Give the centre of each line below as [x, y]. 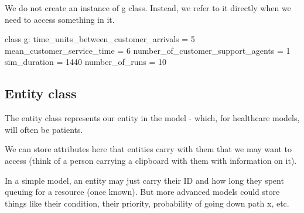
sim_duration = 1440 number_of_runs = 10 [86, 62]
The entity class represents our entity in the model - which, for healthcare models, [152, 118]
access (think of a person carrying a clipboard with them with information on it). [151, 160]
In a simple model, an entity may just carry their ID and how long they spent [144, 180]
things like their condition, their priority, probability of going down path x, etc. [147, 203]
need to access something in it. [60, 19]
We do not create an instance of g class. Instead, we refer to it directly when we [148, 8]
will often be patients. [44, 129]
